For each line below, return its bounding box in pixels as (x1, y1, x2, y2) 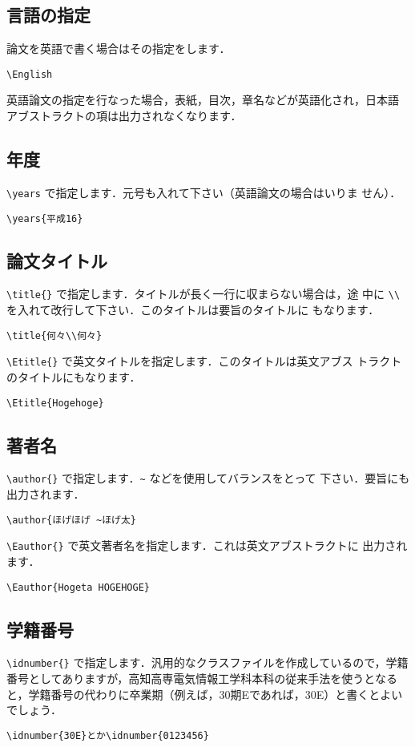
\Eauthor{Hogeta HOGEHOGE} (6, 581, 150, 593)
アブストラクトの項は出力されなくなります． (6, 107, 242, 124)
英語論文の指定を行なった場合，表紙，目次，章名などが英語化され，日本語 (6, 91, 399, 108)
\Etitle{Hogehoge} (6, 397, 104, 409)
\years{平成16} (6, 212, 83, 224)
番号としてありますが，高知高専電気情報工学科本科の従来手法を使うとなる (6, 670, 397, 687)
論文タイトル (6, 248, 107, 273)
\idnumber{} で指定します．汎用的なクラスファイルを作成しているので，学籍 (6, 654, 409, 671)
